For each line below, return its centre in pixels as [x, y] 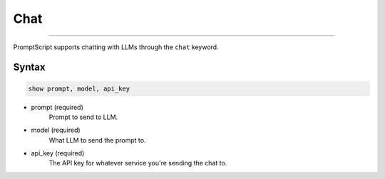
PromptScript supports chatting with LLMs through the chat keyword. [116, 47]
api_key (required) [58, 153]
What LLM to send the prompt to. [97, 140]
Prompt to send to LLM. [83, 117]
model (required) [56, 130]
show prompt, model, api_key [79, 88]
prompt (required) [57, 107]
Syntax [29, 67]
